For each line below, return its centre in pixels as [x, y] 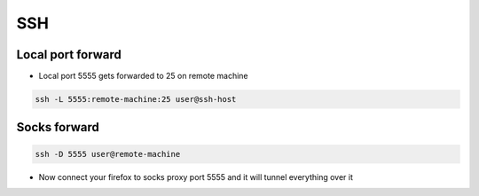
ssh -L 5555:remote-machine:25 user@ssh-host [136, 99]
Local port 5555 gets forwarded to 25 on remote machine [143, 76]
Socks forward [58, 127]
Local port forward [69, 55]
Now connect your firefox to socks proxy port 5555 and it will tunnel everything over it [196, 176]
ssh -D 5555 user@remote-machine [108, 154]
